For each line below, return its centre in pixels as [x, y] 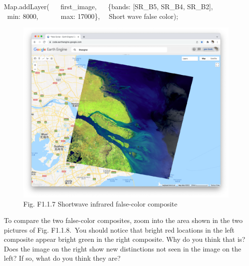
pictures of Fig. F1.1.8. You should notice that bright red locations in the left [119, 229]
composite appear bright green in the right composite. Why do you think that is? [125, 239]
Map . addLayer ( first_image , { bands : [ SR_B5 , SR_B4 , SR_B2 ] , [109, 6]
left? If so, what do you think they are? [62, 258]
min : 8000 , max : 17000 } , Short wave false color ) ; [93, 16]
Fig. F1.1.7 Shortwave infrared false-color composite [101, 204]
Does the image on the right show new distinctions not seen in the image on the [123, 248]
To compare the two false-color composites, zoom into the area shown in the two [123, 220]
